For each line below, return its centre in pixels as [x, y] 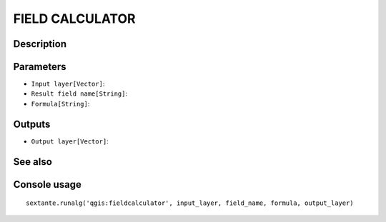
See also [33, 162]
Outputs [32, 124]
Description [40, 44]
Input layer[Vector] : [68, 84]
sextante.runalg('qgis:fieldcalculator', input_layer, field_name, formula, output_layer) [190, 203]
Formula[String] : [60, 104]
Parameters [40, 67]
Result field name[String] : [79, 94]
